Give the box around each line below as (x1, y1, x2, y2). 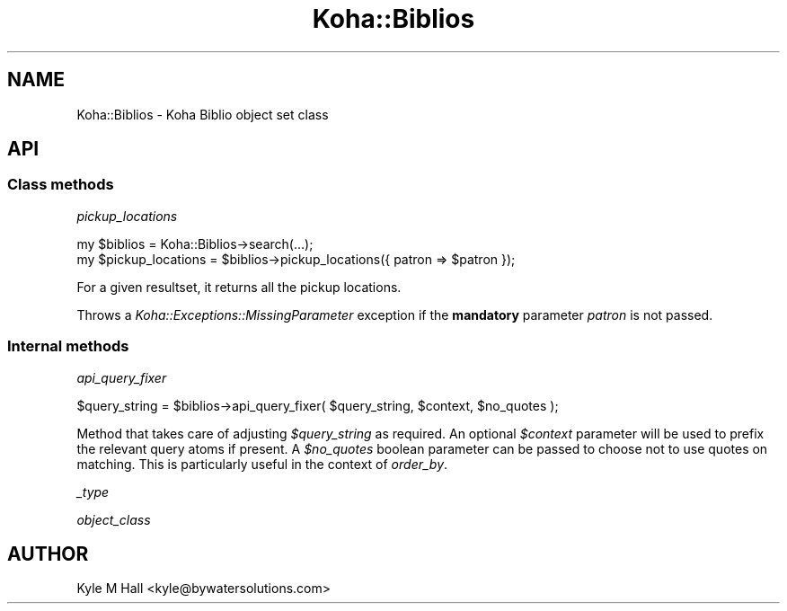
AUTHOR (7, 542, 89, 565)
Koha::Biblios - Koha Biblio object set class (76, 106, 329, 122)
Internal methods (7, 337, 129, 356)
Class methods (7, 175, 114, 194)
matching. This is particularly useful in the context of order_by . (76, 456, 448, 472)
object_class (76, 511, 151, 527)
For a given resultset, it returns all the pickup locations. (76, 279, 402, 295)
